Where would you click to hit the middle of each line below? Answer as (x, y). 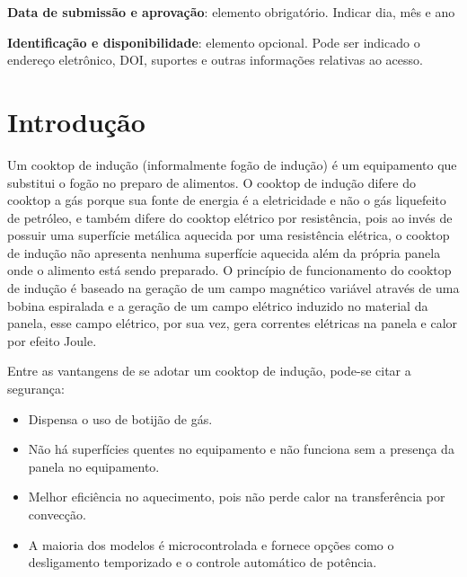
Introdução (76, 121)
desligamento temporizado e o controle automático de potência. (203, 562)
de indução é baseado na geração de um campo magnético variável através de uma (233, 288)
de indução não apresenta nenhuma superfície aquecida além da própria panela (224, 252)
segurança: (36, 389)
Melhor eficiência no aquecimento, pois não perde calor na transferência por (237, 497)
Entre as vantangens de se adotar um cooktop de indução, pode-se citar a (209, 371)
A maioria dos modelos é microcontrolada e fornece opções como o (211, 544)
